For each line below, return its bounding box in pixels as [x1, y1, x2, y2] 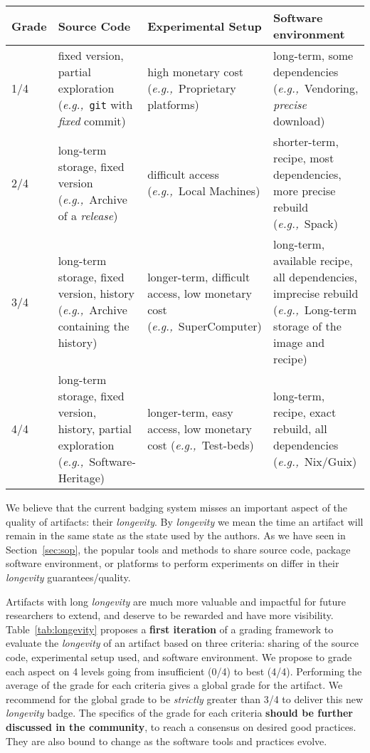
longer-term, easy [147, 404, 233, 420]
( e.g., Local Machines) [147, 182, 260, 199]
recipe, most [273, 150, 334, 166]
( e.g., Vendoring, [273, 80, 359, 96]
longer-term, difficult [147, 269, 250, 285]
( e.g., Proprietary [147, 80, 236, 96]
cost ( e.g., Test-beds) [147, 437, 254, 453]
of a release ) [58, 207, 118, 224]
